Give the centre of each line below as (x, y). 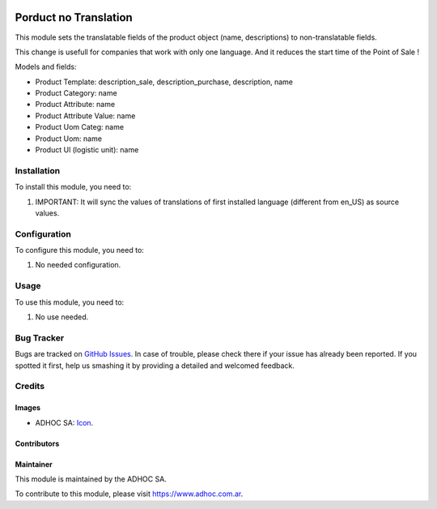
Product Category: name (76, 93)
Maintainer (34, 464)
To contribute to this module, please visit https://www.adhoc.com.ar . (129, 494)
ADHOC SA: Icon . (64, 422)
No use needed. (62, 317)
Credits (30, 387)
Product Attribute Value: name (85, 115)
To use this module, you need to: (70, 302)
